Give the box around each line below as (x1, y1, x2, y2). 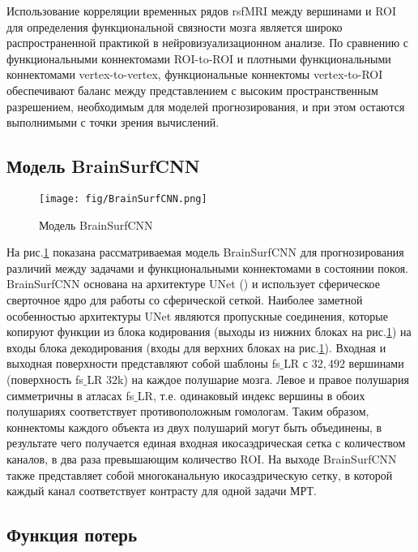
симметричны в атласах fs (6, 386, 134, 403)
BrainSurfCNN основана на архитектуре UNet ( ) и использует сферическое (6, 275, 381, 292)
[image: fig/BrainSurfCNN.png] (39, 192, 207, 205)
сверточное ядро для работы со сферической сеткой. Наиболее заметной (6, 291, 363, 308)
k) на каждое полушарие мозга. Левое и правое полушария (117, 370, 409, 387)
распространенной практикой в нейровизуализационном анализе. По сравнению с (6, 34, 409, 51)
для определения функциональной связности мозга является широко (6, 18, 343, 35)
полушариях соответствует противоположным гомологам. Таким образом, (6, 403, 369, 420)
